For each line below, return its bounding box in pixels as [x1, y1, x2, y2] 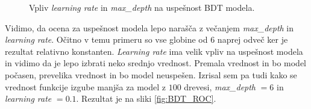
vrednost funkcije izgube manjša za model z [5, 80, 166, 93]
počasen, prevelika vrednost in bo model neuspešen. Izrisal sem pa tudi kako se [5, 68, 297, 81]
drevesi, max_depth [184, 80, 256, 93]
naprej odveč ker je [217, 33, 288, 46]
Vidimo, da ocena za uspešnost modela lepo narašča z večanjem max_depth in [5, 21, 294, 34]
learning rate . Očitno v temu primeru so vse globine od [5, 33, 208, 46]
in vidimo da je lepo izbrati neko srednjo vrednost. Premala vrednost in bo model [5, 57, 306, 69]
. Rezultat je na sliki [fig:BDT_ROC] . [76, 92, 216, 105]
